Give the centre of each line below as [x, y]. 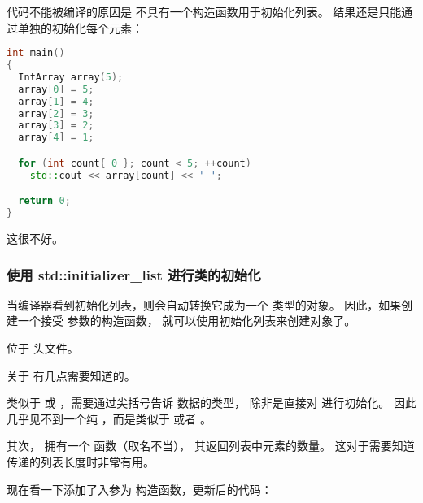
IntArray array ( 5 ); [71, 77]
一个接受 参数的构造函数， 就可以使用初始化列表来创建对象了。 [187, 321]
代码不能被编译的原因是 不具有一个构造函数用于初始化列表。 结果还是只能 [204, 11]
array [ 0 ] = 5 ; [56, 89]
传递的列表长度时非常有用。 [81, 461]
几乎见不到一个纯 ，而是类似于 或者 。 [109, 418]
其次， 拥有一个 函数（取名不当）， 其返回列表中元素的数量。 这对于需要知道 [211, 446]
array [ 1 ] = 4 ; [56, 101]
